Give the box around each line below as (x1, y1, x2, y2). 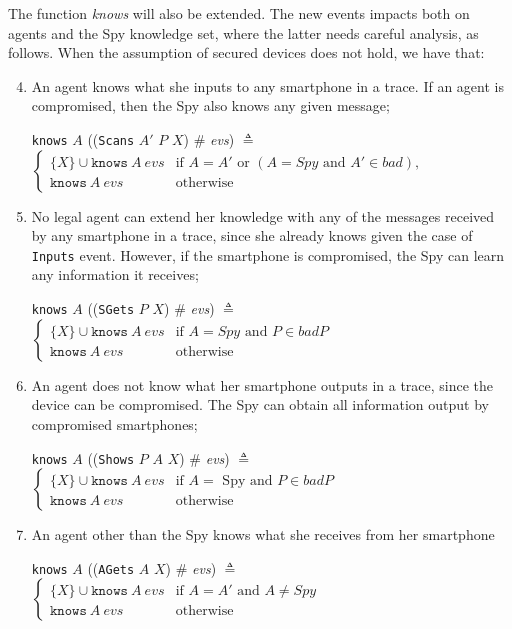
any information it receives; (31, 264, 199, 285)
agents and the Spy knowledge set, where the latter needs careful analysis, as (8, 22, 479, 43)
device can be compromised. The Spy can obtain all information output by (31, 394, 489, 415)
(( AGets (87, 557, 135, 578)
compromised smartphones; (31, 413, 198, 434)
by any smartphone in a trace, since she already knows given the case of (31, 225, 473, 246)
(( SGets (87, 298, 135, 319)
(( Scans (87, 128, 135, 149)
